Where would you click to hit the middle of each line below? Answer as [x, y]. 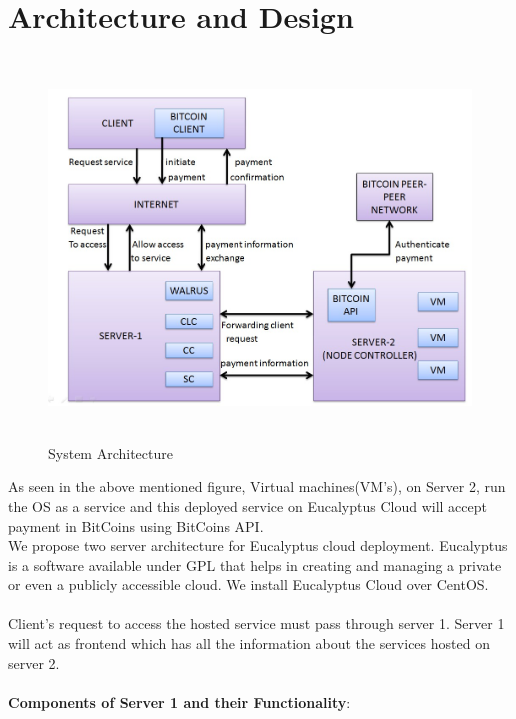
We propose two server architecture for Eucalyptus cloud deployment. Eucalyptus [258, 545]
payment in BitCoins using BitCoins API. [136, 525]
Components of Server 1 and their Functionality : [179, 701]
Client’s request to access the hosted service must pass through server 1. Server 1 [256, 623]
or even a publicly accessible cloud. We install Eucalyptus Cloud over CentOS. [248, 584]
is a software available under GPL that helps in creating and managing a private [255, 564]
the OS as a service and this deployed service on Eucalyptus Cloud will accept [247, 505]
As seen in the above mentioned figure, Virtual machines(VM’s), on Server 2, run [257, 486]
